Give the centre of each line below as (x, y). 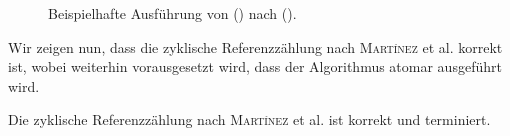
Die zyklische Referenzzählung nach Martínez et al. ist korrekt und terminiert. (249, 119)
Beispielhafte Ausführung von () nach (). (172, 12)
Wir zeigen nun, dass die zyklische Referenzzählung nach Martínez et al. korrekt (255, 46)
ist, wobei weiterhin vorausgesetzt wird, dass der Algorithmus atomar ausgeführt (255, 66)
